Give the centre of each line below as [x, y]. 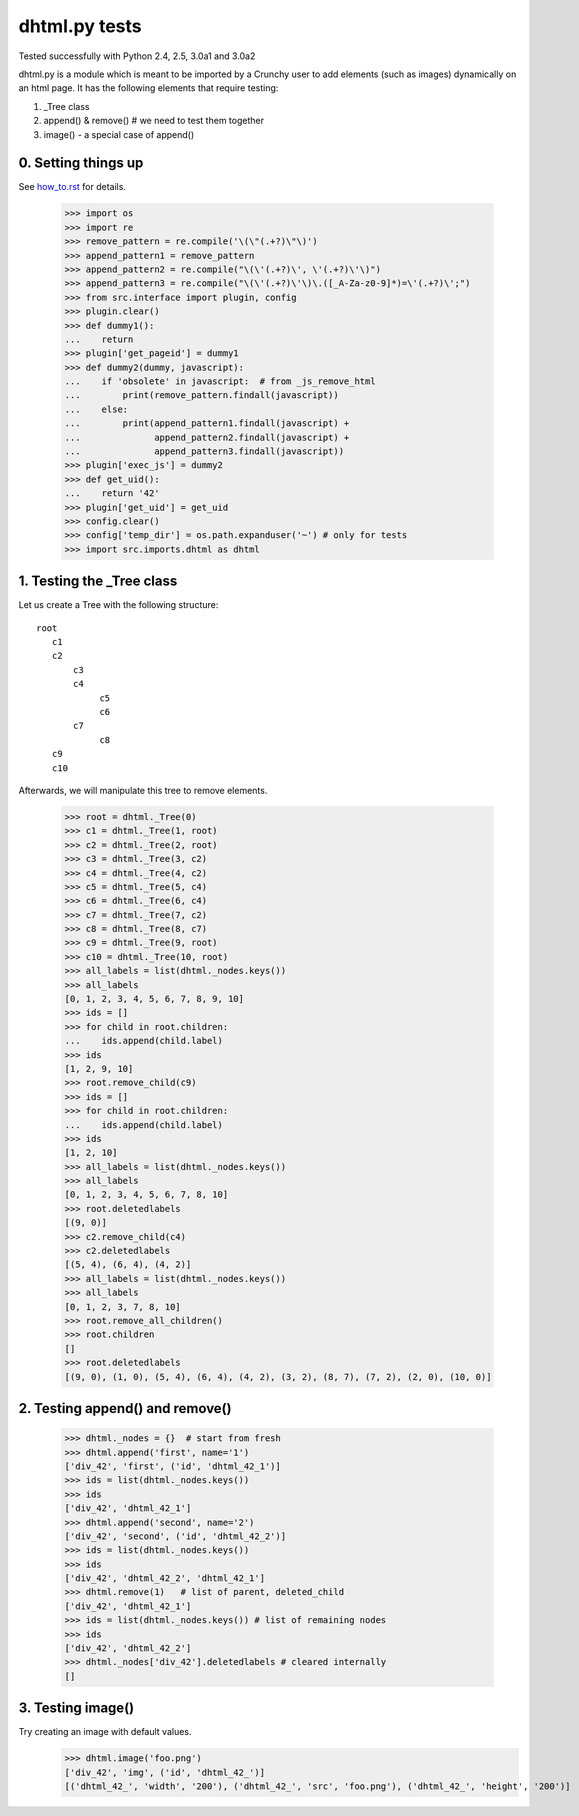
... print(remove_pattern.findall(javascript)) [201, 395]
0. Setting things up [81, 163]
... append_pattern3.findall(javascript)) [204, 451]
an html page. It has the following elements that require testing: [148, 88]
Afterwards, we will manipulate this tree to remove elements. [143, 790]
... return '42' [112, 493]
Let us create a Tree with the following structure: [118, 605]
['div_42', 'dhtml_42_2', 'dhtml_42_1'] [164, 1578]
